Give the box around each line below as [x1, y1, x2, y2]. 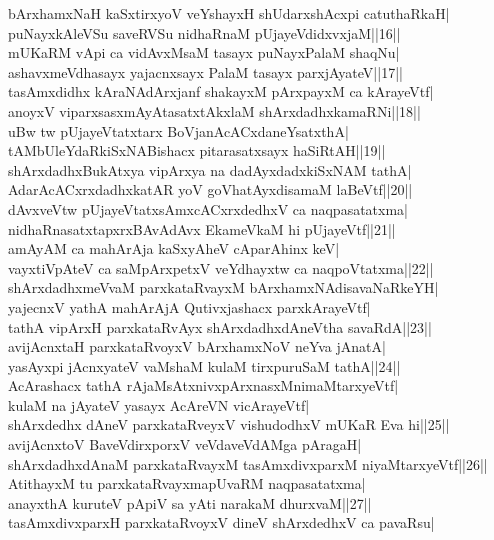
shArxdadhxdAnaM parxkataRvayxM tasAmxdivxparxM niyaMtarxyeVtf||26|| [8, 453, 488, 474]
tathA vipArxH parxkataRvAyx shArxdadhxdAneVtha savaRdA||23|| [8, 316, 432, 337]
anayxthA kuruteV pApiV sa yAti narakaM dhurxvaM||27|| [8, 492, 372, 513]
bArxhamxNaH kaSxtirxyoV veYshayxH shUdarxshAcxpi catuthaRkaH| [8, 3, 450, 23]
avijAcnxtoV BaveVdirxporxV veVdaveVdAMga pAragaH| [8, 434, 362, 455]
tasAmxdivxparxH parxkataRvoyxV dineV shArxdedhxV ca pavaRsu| [8, 512, 435, 533]
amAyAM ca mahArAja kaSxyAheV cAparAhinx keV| [8, 238, 340, 259]
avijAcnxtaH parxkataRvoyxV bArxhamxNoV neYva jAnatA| [8, 336, 386, 357]
